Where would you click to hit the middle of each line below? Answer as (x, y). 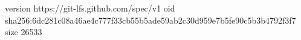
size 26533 (24, 32)
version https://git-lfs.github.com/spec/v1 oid (90, 8)
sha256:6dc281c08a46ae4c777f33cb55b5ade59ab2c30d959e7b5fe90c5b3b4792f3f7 (150, 20)
